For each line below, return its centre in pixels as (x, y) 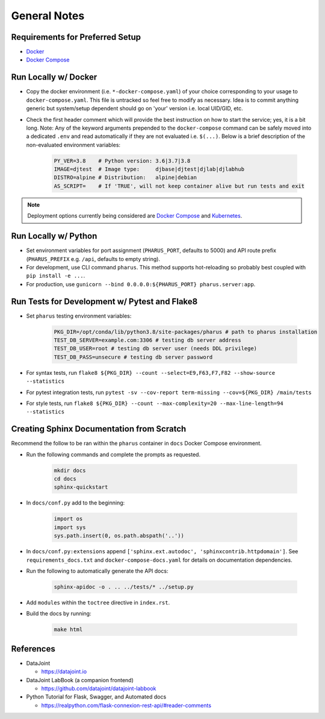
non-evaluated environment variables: (73, 145)
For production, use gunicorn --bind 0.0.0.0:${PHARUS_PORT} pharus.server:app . (141, 284)
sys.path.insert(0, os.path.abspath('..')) (119, 536)
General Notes (48, 16)
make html (68, 630)
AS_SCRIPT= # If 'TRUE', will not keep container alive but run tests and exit (179, 186)
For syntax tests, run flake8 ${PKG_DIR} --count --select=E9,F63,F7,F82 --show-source (151, 372)
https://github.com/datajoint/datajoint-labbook (99, 688)
